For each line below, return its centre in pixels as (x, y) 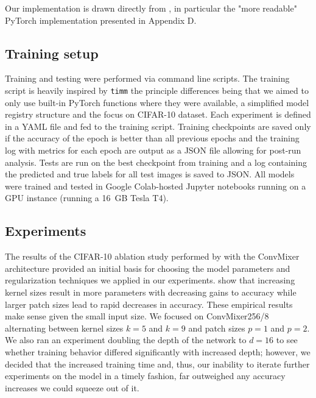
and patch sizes (217, 328)
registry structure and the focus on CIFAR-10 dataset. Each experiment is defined (158, 114)
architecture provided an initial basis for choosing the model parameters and (148, 268)
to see (287, 340)
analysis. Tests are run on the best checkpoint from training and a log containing (156, 162)
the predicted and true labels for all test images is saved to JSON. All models (150, 174)
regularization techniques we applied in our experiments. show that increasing (150, 280)
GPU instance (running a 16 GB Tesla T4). (87, 198)
